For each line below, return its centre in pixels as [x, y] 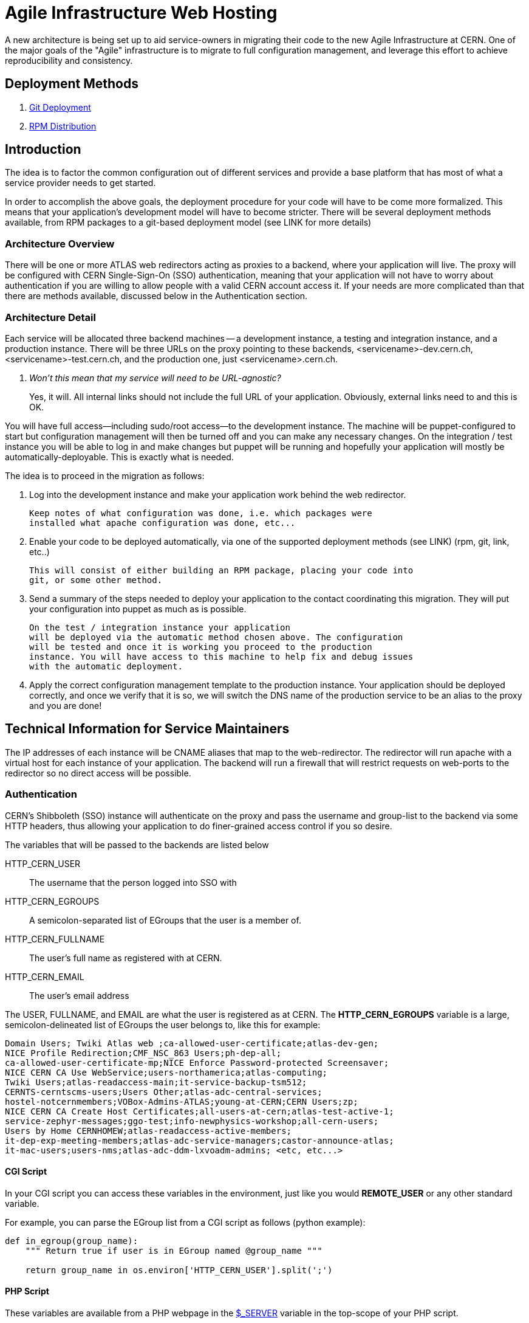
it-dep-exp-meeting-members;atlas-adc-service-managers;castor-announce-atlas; [200, 1140]
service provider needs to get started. [80, 183]
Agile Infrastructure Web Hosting [141, 13]
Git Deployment [60, 107]
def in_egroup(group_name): [72, 1241]
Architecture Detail [50, 317]
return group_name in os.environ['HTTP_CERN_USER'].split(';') [179, 1270]
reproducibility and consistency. [69, 60]
